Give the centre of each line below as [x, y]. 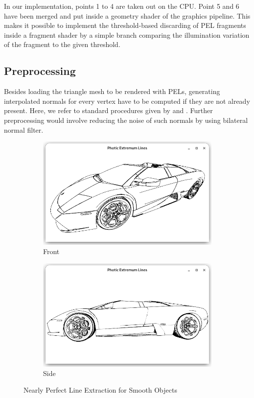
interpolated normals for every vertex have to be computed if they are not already [127, 101]
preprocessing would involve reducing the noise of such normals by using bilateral [126, 120]
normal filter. [24, 129]
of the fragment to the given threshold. [62, 44]
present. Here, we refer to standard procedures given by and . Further [108, 110]
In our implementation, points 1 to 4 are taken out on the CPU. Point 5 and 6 [122, 6]
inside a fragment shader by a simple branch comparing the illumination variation [127, 35]
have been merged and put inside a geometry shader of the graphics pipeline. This [127, 15]
